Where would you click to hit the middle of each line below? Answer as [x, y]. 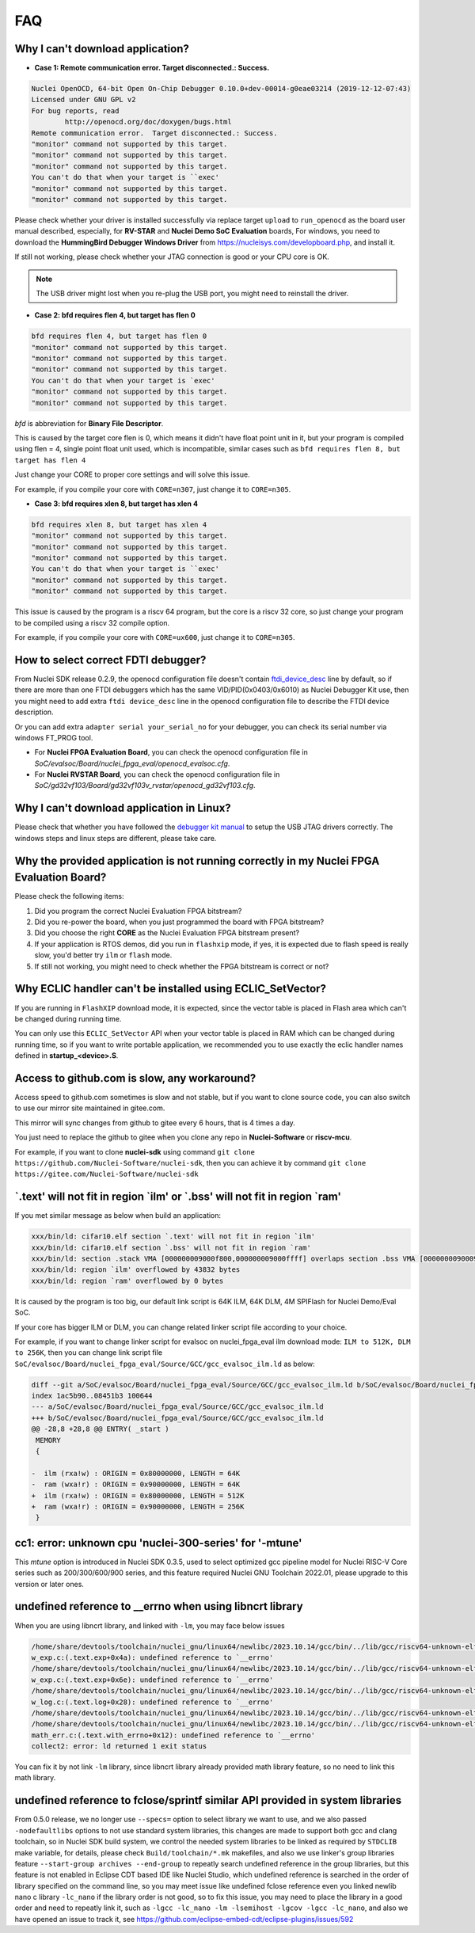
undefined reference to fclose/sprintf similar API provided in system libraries [208, 1800]
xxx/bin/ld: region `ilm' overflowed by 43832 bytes [136, 1270]
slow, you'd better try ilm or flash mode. [103, 955]
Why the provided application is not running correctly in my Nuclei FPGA [197, 860]
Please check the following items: [69, 896]
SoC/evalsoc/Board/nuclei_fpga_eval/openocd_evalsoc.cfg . [132, 763]
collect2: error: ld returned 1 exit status [119, 1747]
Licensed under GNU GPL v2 [84, 100]
